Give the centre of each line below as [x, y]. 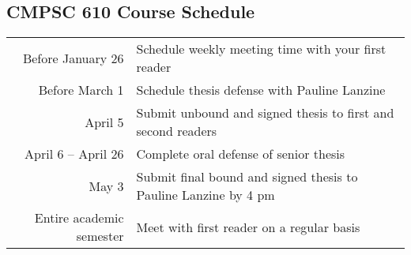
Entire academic [79, 218]
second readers [177, 131]
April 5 [104, 122]
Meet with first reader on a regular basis [248, 227]
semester [100, 236]
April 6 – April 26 [74, 154]
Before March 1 [81, 90]
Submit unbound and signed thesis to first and [265, 113]
